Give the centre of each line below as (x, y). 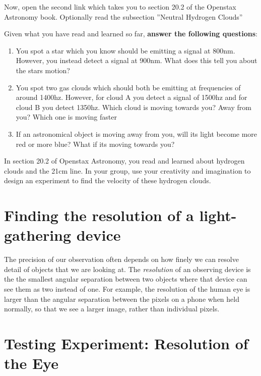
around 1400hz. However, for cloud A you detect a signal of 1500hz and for (132, 97)
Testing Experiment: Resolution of (126, 343)
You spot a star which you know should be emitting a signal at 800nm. (125, 50)
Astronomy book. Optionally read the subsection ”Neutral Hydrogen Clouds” (123, 16)
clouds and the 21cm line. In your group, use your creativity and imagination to (127, 170)
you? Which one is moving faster (66, 117)
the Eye (31, 363)
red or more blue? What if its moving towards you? (95, 144)
